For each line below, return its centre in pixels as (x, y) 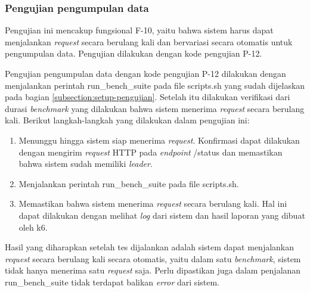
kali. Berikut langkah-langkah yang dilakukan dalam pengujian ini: (127, 120)
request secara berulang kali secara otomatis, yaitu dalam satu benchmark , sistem (153, 258)
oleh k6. (33, 227)
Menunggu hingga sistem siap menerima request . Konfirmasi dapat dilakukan (159, 140)
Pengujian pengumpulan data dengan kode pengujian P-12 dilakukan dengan (145, 73)
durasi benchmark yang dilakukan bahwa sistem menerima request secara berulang (155, 108)
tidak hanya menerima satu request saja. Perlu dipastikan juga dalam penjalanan (153, 270)
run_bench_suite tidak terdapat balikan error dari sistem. (112, 282)
